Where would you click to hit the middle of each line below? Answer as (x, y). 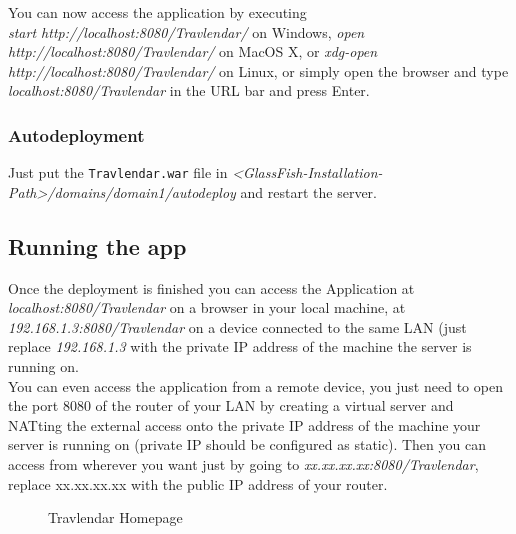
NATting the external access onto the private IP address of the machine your (244, 424)
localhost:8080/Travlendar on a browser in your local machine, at (207, 307)
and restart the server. (308, 191)
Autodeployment (76, 134)
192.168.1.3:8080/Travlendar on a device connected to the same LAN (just (237, 326)
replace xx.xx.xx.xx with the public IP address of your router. (198, 483)
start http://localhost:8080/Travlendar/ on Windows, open (186, 31)
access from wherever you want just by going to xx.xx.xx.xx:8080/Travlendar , (243, 463)
